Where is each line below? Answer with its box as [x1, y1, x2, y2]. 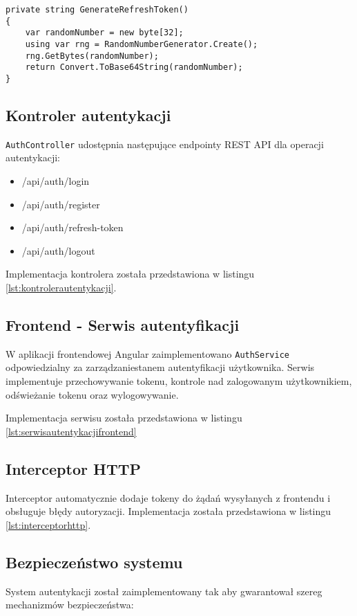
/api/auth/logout [21, 243, 95, 257]
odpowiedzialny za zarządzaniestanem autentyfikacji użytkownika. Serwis [6, 360, 315, 374]
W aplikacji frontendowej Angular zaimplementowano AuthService [6, 346, 289, 361]
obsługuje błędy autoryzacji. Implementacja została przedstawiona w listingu [6, 504, 331, 518]
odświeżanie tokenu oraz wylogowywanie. [6, 387, 179, 401]
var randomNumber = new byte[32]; [25, 28, 184, 38]
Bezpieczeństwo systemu [6, 551, 183, 572]
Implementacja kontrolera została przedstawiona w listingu [6, 266, 255, 281]
